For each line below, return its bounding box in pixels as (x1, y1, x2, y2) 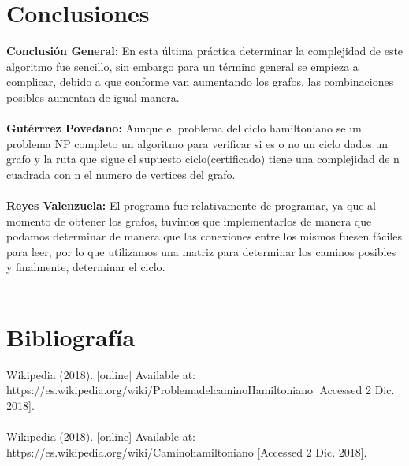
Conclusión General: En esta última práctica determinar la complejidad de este (6, 43, 403, 59)
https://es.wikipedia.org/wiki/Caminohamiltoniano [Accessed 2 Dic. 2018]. (6, 443, 367, 460)
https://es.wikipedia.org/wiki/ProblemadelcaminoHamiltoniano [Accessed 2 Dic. (6, 382, 395, 398)
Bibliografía (6, 320, 136, 352)
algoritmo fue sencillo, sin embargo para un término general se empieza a (6, 58, 359, 74)
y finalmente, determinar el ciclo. (6, 259, 165, 275)
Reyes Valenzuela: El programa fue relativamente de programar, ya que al (6, 197, 376, 214)
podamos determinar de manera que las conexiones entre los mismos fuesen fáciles (6, 228, 402, 244)
